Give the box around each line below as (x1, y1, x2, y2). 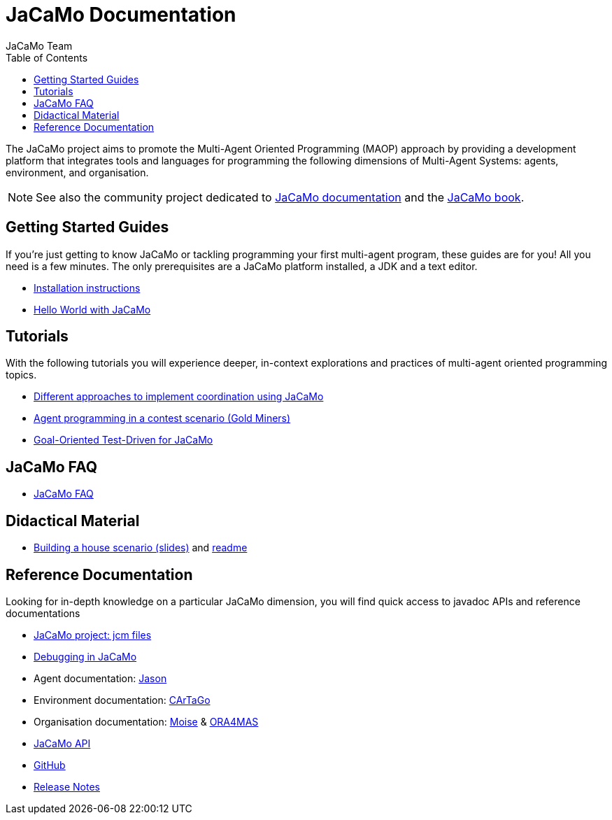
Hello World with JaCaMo (34, 303, 151, 316)
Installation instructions (34, 281, 141, 294)
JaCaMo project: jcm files (34, 628, 152, 641)
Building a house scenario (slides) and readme (34, 542, 248, 554)
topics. (6, 369, 37, 381)
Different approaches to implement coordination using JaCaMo (34, 390, 324, 403)
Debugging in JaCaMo (34, 650, 137, 663)
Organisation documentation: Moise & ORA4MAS (34, 715, 259, 728)
